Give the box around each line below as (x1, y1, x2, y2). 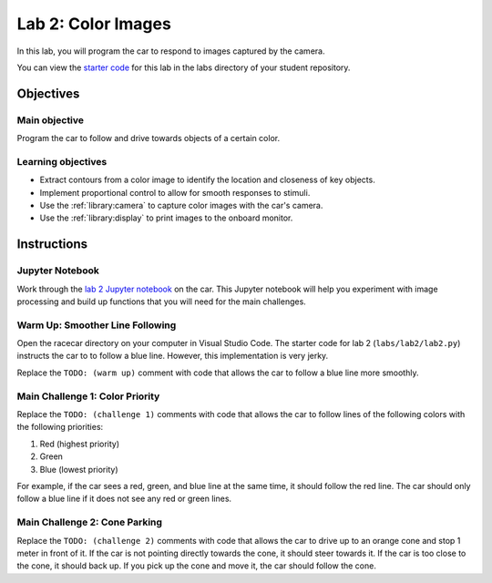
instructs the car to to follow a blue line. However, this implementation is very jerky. (16, 351, 329, 362)
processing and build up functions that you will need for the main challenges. (16, 296, 307, 307)
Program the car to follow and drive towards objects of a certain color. (16, 133, 281, 144)
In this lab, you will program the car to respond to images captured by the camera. (16, 46, 325, 56)
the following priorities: (16, 422, 104, 433)
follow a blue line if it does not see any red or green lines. (16, 493, 232, 505)
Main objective (16, 114, 85, 127)
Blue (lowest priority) (39, 464, 118, 475)
